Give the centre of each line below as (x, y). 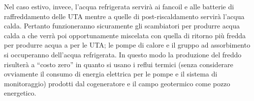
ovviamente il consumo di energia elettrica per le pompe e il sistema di (111, 74)
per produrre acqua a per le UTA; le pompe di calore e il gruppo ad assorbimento (127, 45)
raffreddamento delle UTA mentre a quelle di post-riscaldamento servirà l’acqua (124, 16)
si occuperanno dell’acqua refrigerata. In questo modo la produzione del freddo (123, 54)
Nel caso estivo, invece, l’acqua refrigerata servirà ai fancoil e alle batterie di (119, 6)
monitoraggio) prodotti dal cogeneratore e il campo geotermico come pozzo (117, 83)
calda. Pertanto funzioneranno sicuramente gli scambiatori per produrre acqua (122, 26)
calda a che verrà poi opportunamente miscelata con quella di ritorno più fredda (125, 35)
